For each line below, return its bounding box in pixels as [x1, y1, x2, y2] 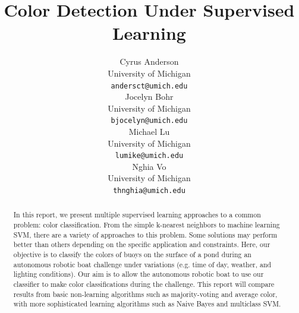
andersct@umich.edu [111, 81, 188, 90]
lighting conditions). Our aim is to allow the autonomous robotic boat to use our [13, 269, 264, 279]
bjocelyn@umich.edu [111, 116, 188, 125]
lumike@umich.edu [115, 151, 184, 160]
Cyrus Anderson [119, 55, 179, 68]
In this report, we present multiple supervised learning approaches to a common [13, 210, 261, 220]
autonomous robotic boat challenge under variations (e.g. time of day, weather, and [13, 259, 272, 269]
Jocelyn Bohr [125, 90, 174, 103]
